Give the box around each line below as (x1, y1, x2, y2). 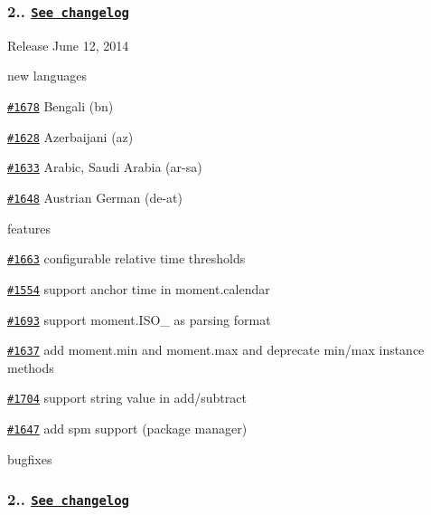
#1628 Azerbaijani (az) (7, 127, 134, 146)
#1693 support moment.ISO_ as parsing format (7, 310, 271, 329)
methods (7, 358, 54, 377)
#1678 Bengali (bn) (7, 96, 114, 115)
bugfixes (7, 449, 52, 468)
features (7, 218, 51, 237)
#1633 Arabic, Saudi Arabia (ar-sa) (7, 157, 202, 176)
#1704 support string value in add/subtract (7, 388, 247, 407)
